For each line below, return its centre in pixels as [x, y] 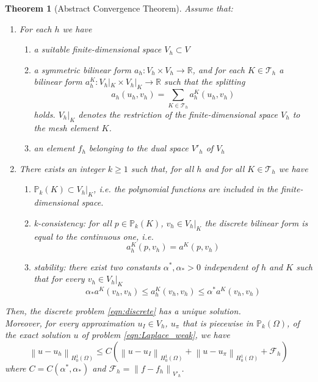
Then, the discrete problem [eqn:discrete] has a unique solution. [123, 311]
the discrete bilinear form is [256, 222]
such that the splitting [204, 81]
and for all [225, 168]
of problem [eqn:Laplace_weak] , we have [156, 335]
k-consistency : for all [73, 222]
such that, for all [162, 168]
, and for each [219, 69]
